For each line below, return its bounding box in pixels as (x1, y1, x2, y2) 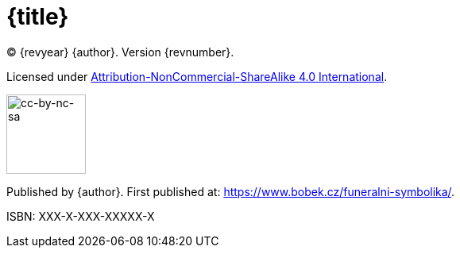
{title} (6, 3, 69, 30)
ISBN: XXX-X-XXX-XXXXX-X (6, 209, 155, 223)
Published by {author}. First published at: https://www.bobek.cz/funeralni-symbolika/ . (6, 184, 455, 198)
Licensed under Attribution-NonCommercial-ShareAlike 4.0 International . (6, 69, 388, 83)
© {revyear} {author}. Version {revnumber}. (6, 44, 234, 59)
